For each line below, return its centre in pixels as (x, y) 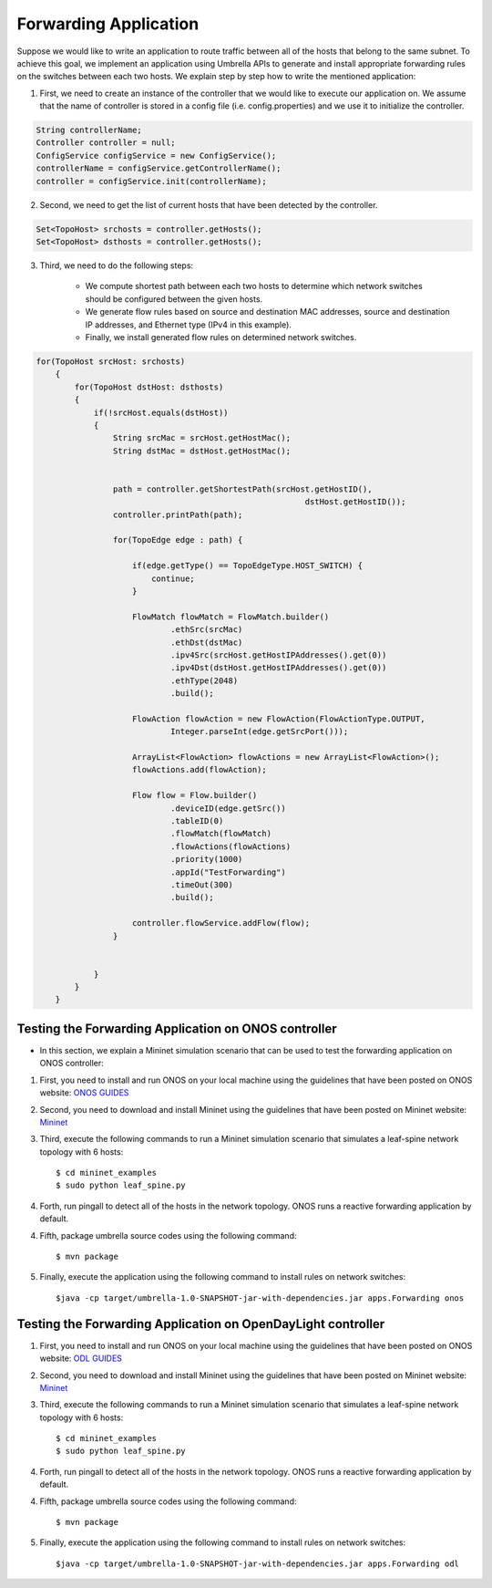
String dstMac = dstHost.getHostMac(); (202, 451)
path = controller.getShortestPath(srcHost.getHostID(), (242, 489)
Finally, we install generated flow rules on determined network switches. (221, 337)
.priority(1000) (206, 859)
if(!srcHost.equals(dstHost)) (161, 412)
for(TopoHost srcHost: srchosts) (111, 361)
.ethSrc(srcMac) (206, 630)
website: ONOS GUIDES (84, 1093)
